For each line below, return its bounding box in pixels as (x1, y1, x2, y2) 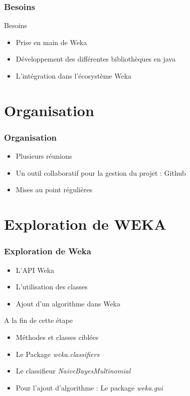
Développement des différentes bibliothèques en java (16, 54, 175, 64)
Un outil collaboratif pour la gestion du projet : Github (16, 167, 186, 178)
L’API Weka (16, 264, 55, 275)
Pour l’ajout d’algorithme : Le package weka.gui (16, 382, 163, 392)
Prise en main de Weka (16, 37, 87, 47)
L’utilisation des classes (16, 281, 88, 292)
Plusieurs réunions (16, 151, 72, 161)
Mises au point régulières (16, 184, 93, 195)
